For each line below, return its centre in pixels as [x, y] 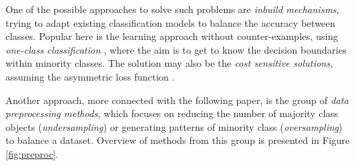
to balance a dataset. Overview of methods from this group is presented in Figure [178, 140]
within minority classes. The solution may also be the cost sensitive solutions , [169, 63]
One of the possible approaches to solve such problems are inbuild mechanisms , [172, 9]
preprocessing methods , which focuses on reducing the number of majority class [172, 113]
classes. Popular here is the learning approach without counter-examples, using [172, 36]
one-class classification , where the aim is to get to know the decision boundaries [176, 49]
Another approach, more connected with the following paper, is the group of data [177, 100]
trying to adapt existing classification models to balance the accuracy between [171, 22]
